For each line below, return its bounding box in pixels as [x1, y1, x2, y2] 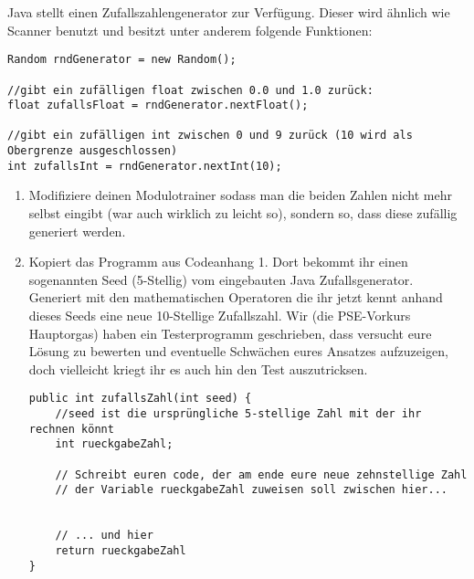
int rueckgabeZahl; [55, 437, 174, 451]
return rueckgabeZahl [55, 543, 186, 557]
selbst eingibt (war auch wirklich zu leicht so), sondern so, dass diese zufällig [28, 204, 458, 223]
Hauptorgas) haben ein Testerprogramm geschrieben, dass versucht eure [28, 323, 432, 342]
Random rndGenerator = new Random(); [7, 53, 237, 67]
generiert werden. [28, 221, 126, 240]
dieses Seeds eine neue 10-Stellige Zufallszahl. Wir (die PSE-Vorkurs [28, 306, 411, 324]
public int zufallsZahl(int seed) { [28, 392, 252, 405]
